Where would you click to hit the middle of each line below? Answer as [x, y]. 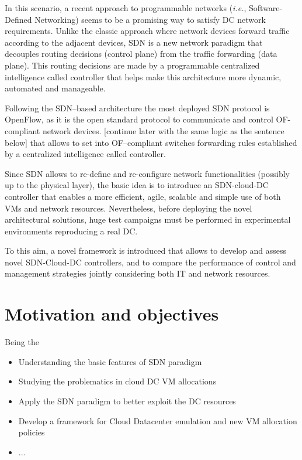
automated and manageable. [55, 88]
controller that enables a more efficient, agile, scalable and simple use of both [143, 196]
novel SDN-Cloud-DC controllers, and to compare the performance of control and [150, 262]
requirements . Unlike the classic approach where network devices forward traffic [147, 31]
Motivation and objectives [112, 314]
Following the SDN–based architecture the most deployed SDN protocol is [137, 108]
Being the [22, 342]
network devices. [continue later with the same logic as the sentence [163, 130]
